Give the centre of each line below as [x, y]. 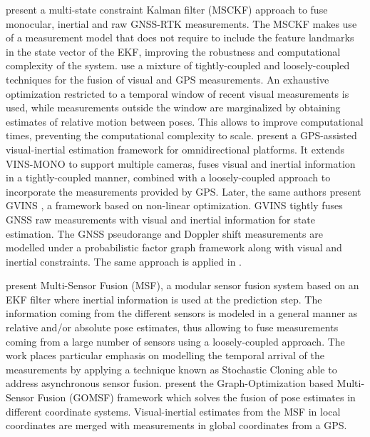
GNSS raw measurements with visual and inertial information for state [160, 219]
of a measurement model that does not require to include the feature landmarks [180, 37]
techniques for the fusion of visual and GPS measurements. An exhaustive [168, 79]
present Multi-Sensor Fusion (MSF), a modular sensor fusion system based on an [183, 285]
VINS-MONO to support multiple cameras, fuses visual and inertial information [181, 163]
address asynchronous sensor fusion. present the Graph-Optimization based [170, 383]
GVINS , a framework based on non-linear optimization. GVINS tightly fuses [174, 205]
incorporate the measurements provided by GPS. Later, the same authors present [184, 191]
